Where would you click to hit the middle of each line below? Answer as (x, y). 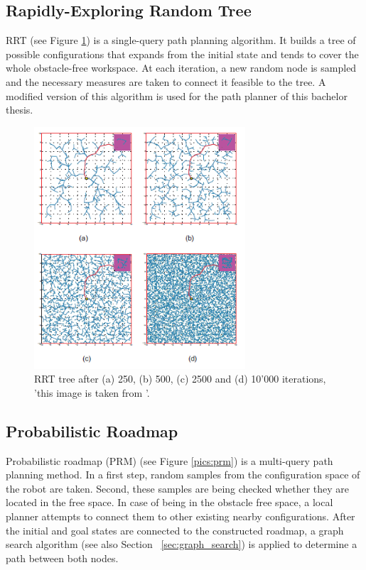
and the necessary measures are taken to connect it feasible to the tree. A (166, 81)
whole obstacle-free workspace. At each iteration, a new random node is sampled (181, 68)
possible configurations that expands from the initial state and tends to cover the (182, 54)
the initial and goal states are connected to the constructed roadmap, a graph (175, 530)
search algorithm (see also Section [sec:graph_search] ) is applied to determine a (182, 544)
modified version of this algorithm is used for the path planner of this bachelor (177, 95)
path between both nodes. (62, 558)
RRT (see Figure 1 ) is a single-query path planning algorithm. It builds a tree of (181, 40)
